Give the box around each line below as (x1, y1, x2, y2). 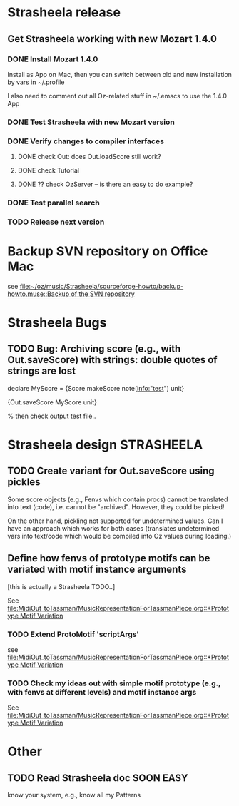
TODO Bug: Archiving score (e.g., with (7, 343, 181, 355)
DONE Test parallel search (7, 198, 100, 208)
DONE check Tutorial (17, 166, 80, 175)
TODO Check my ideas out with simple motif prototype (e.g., (7, 678, 221, 688)
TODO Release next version (7, 217, 105, 227)
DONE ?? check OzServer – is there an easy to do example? (17, 180, 193, 189)
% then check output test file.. (7, 412, 96, 420)
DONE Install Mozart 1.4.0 (7, 54, 98, 64)
